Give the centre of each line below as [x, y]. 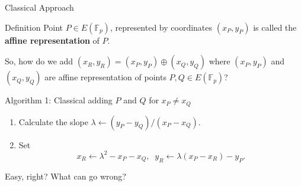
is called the [275, 27]
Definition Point [34, 27]
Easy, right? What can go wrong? [65, 176]
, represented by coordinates [161, 27]
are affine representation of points [105, 77]
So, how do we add [39, 61]
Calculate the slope [53, 121]
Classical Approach [39, 7]
